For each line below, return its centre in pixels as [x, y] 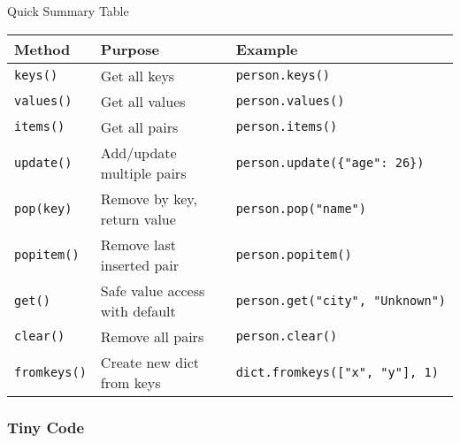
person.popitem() [294, 254]
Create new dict [149, 362]
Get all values [143, 101]
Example [267, 49]
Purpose [130, 49]
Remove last [138, 244]
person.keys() [283, 76]
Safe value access [153, 290]
